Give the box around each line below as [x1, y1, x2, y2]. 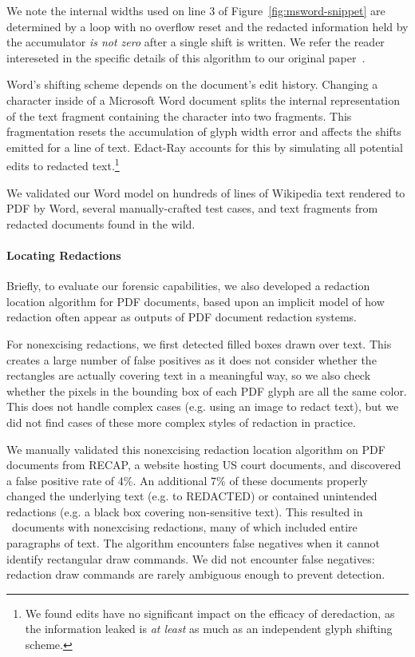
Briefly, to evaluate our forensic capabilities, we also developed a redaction [6, 277, 370, 294]
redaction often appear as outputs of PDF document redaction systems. [6, 309, 357, 325]
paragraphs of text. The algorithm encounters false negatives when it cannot [6, 535, 380, 551]
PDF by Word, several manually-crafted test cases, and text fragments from [6, 200, 378, 217]
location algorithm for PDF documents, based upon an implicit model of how [6, 293, 385, 309]
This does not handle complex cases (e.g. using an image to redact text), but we [6, 398, 399, 415]
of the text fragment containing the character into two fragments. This [6, 107, 352, 124]
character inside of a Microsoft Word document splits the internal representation [6, 91, 401, 108]
